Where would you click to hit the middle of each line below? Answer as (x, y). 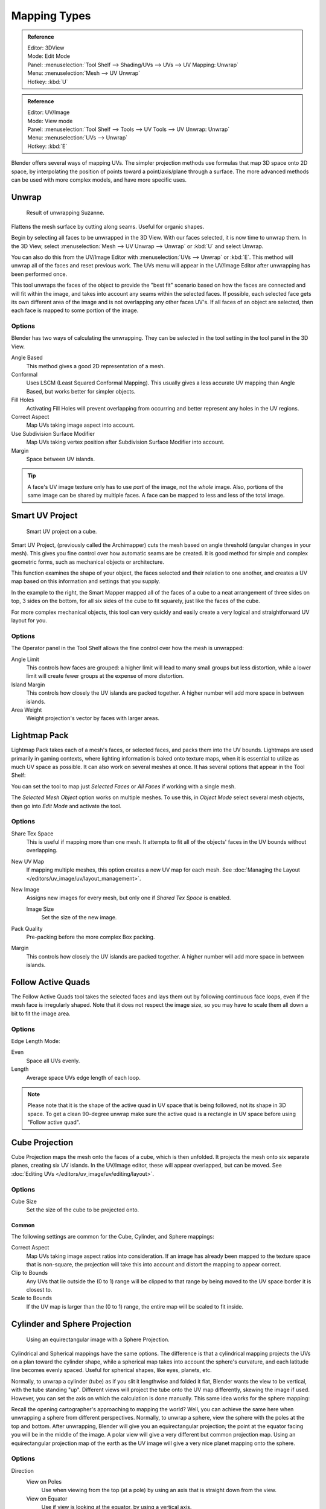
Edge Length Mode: (36, 1041)
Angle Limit (25, 659)
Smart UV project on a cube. (62, 531)
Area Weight (27, 710)
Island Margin (28, 684)
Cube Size (24, 1201)
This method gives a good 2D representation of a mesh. (96, 366)
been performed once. (39, 274)
